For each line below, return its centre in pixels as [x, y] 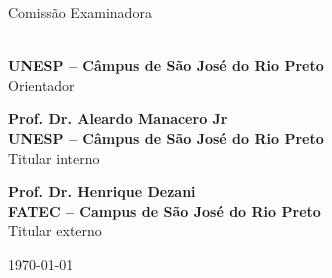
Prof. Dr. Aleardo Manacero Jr [118, 118]
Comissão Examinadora [80, 12]
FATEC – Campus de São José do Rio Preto [164, 210]
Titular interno [54, 157]
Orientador [41, 84]
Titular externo [55, 230]
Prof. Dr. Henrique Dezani [102, 191]
